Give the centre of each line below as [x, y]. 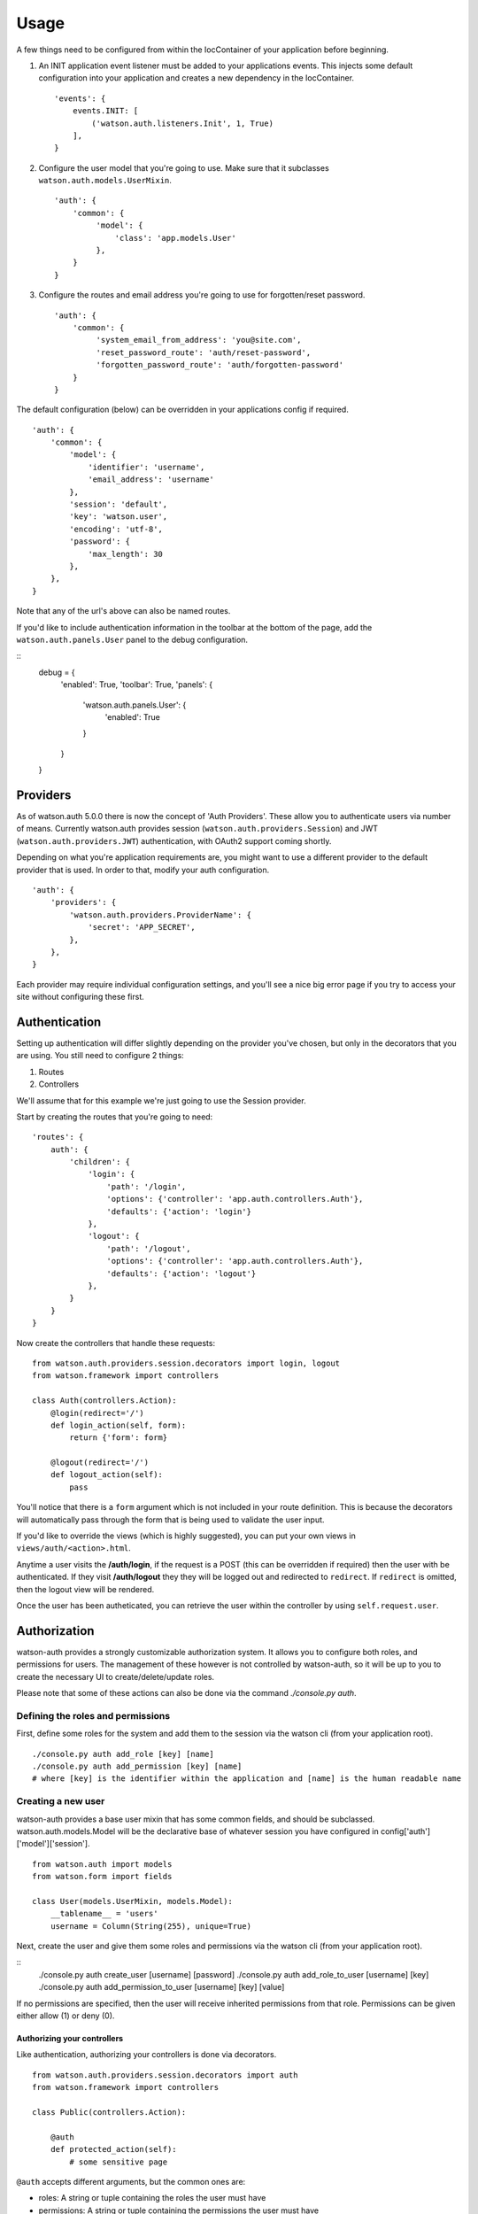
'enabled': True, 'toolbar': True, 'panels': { [136, 685]
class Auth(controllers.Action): [104, 1401]
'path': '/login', [146, 1186]
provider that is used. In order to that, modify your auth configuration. [143, 870]
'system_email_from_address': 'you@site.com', [199, 340]
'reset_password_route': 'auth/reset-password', [204, 352]
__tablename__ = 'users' [104, 1914]
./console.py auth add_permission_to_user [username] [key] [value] [162, 1987]
